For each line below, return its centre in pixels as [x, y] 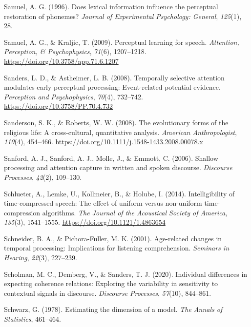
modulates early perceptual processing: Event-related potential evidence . [112, 87]
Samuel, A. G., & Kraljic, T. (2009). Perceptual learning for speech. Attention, [122, 42]
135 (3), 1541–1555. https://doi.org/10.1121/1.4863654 [85, 222]
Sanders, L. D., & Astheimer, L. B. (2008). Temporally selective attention [114, 77]
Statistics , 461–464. [32, 319]
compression [22, 212]
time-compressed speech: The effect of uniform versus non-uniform [103, 203]
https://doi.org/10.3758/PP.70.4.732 [59, 106]
